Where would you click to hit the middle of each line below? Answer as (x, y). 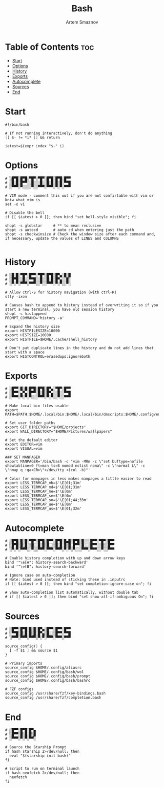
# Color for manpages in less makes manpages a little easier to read (78, 479)
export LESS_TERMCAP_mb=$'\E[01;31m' (43, 483)
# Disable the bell (25, 213)
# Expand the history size (32, 326)
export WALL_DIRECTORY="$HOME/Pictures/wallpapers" (59, 432)
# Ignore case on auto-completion (40, 576)
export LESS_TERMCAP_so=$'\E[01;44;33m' (47, 500)
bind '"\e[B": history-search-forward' (46, 567)
